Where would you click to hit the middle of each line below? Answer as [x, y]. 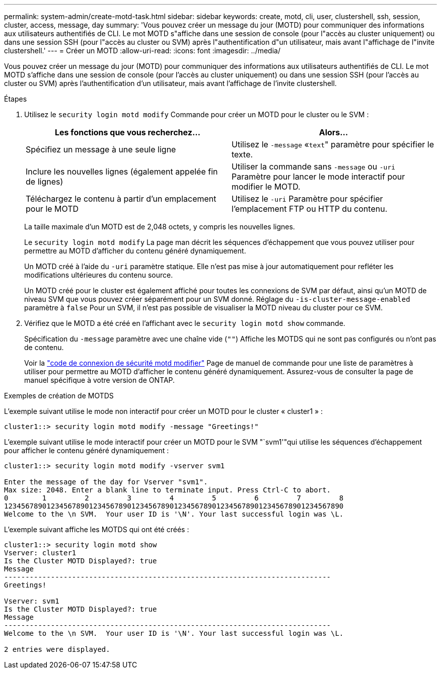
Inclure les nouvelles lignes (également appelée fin [122, 172]
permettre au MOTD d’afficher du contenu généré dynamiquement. [135, 251]
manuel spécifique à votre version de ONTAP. [100, 380]
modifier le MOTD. [266, 187]
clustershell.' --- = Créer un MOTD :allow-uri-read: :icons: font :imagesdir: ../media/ [142, 51]
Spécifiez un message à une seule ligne [101, 149]
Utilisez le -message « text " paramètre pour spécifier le [333, 144]
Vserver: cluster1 [40, 553]
